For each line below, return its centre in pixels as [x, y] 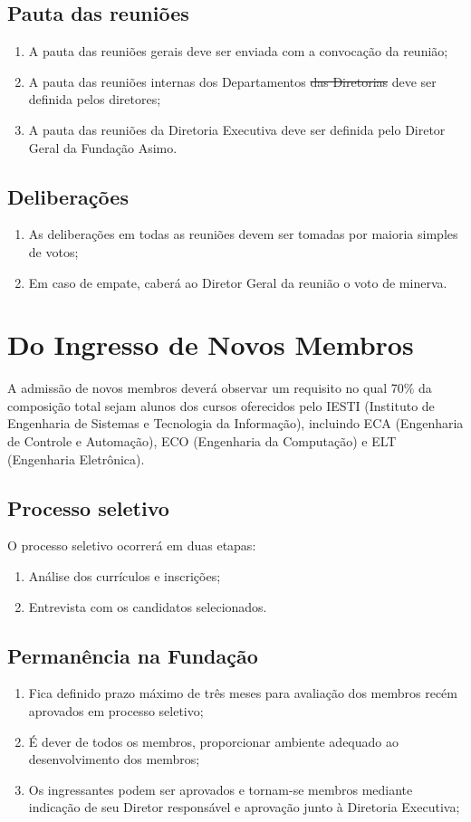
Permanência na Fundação [133, 655]
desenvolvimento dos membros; [114, 759]
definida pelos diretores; [95, 99]
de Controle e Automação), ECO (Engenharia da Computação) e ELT [202, 441]
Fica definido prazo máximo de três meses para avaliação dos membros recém [243, 693]
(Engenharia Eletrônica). [76, 459]
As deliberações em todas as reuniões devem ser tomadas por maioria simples [243, 234]
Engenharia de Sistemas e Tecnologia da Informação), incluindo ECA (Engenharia [235, 423]
